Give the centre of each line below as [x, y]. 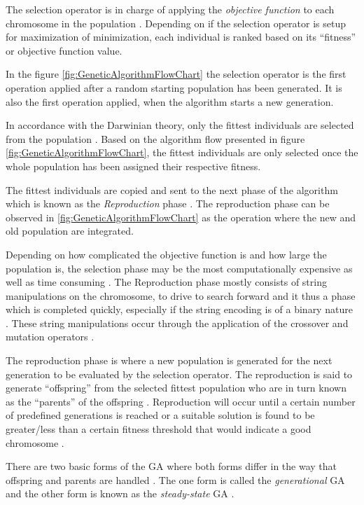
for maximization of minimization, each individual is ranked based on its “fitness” [181, 37]
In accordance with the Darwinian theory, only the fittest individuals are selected [180, 125]
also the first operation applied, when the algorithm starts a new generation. [170, 101]
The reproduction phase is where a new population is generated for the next [169, 360]
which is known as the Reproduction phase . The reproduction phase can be [168, 203]
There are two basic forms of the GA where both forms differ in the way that [171, 466]
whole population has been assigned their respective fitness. [133, 166]
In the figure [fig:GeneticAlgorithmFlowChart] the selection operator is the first [176, 74]
